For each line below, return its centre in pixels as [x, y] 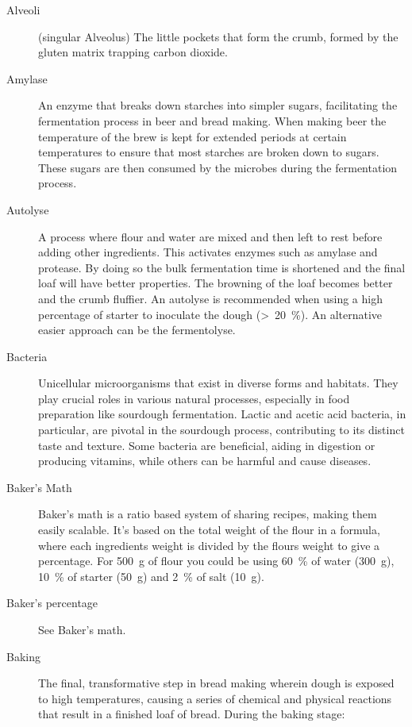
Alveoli [23, 10]
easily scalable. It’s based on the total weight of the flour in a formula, [209, 530]
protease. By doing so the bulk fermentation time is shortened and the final [222, 267]
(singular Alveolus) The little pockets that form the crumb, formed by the [218, 36]
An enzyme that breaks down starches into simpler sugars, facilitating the [218, 105]
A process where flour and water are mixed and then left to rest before [210, 236]
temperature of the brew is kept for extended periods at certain [193, 136]
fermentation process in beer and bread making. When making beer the [212, 120]
